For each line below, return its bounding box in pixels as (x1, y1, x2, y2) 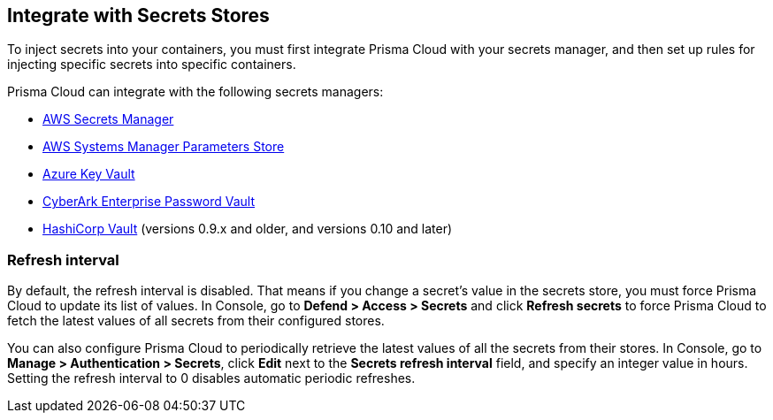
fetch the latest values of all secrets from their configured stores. (7, 313, 385, 329)
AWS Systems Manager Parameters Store (42, 139, 285, 155)
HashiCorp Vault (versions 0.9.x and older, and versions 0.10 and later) (42, 221, 453, 237)
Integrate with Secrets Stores (7, 4, 270, 27)
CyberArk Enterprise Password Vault (42, 194, 256, 210)
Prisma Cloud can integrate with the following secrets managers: (7, 84, 384, 100)
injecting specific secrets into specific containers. (7, 57, 296, 73)
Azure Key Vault (42, 166, 135, 182)
